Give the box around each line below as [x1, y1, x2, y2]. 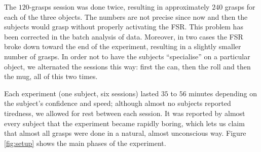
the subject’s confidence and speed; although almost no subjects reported [4, 98, 231, 108]
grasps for [225, 2, 255, 12]
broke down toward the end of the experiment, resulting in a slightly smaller [4, 41, 241, 52]
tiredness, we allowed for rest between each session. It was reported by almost [4, 107, 245, 118]
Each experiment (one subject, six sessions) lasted [4, 88, 159, 98]
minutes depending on [189, 88, 257, 98]
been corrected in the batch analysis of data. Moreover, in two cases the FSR [4, 31, 243, 42]
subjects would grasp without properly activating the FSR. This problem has [4, 21, 243, 32]
